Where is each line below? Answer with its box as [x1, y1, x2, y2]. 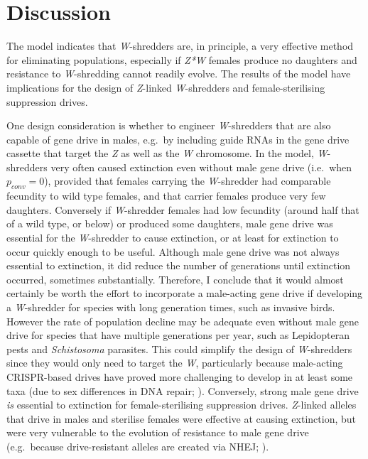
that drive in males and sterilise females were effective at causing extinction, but [6, 411, 357, 426]
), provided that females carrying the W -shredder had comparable [44, 173, 331, 188]
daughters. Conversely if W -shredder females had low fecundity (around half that [6, 202, 359, 217]
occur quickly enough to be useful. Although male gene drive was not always [6, 244, 340, 259]
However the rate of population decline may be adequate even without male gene [6, 313, 359, 328]
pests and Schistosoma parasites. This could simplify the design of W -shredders [6, 341, 352, 356]
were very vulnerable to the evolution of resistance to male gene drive [6, 425, 309, 440]
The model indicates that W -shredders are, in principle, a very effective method [6, 38, 354, 53]
